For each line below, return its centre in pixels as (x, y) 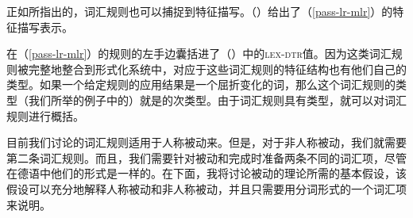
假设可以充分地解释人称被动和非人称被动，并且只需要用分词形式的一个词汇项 (206, 188)
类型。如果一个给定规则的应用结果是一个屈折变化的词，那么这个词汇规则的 (201, 84)
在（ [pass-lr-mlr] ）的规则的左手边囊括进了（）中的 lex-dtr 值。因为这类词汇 (199, 54)
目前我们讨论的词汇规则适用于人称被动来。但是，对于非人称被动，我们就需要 (206, 142)
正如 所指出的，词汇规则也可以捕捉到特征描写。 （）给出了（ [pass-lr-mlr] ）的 (200, 11)
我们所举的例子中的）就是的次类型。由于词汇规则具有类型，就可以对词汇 (217, 99)
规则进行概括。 (45, 115)
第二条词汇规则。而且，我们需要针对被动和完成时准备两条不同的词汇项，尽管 (206, 157)
